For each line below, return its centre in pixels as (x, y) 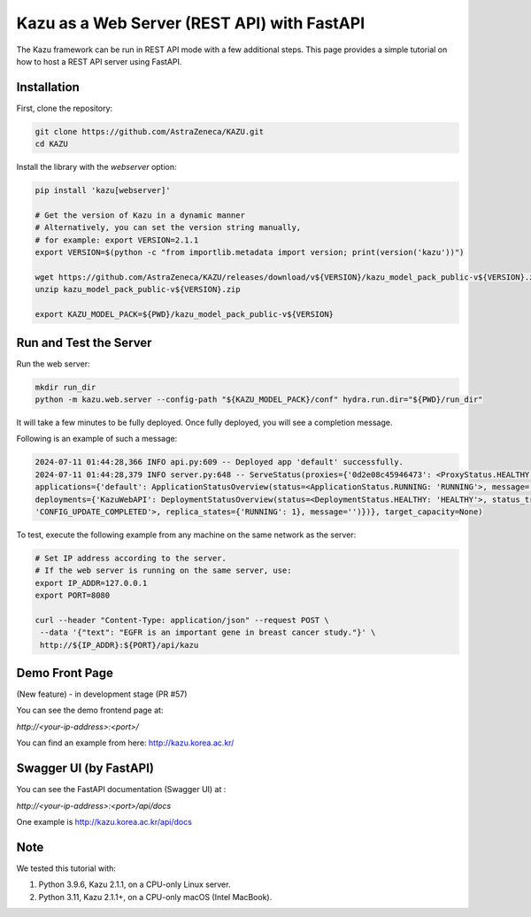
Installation (48, 87)
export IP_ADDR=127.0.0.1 (91, 583)
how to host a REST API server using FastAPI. (99, 61)
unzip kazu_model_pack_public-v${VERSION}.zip (138, 289)
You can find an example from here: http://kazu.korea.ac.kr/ (125, 743)
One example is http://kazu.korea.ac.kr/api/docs (104, 821)
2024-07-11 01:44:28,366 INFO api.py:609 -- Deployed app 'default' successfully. (219, 462)
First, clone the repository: (65, 108)
